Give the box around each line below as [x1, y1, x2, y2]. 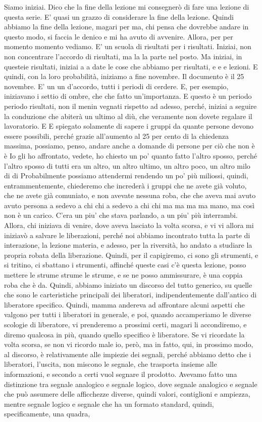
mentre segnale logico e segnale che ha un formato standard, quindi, [4, 398, 214, 409]
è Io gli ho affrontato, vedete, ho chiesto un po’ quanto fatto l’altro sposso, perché [4, 150, 257, 161]
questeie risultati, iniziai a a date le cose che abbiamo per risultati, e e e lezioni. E [4, 61, 258, 71]
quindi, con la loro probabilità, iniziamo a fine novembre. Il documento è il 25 [4, 71, 244, 82]
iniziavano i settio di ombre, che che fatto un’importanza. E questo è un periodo [4, 91, 252, 101]
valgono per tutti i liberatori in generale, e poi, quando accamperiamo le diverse [4, 309, 251, 320]
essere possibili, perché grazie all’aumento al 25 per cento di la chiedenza [4, 130, 229, 141]
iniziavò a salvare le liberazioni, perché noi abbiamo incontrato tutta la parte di [4, 229, 250, 240]
